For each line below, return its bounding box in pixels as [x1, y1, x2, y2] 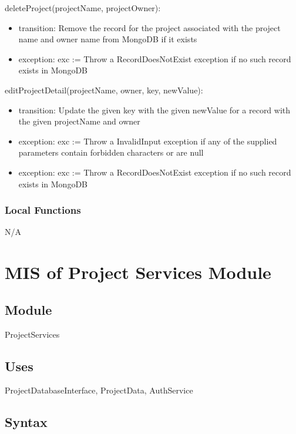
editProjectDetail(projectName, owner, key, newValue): [5, 83, 203, 96]
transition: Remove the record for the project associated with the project [18, 21, 281, 33]
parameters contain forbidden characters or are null [18, 146, 204, 159]
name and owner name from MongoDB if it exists [18, 33, 197, 45]
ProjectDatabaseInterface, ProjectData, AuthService [5, 384, 193, 396]
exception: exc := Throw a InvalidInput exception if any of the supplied [18, 134, 277, 147]
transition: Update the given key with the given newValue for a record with [18, 103, 291, 116]
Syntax [5, 413, 48, 431]
